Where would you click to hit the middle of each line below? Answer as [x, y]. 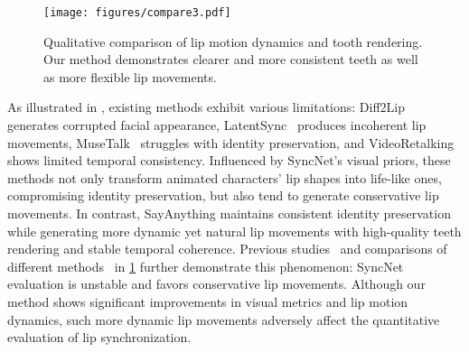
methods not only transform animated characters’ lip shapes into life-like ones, [225, 177]
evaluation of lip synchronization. [99, 337]
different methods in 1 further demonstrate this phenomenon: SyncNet [206, 266]
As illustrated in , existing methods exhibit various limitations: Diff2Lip [206, 107]
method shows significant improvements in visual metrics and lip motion [208, 301]
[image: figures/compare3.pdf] [137, 13]
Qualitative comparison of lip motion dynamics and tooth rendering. [233, 41]
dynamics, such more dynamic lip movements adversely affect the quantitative [224, 319]
